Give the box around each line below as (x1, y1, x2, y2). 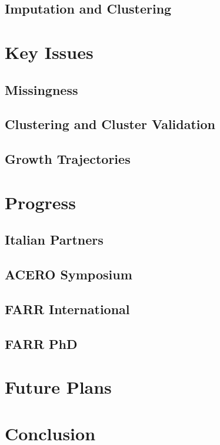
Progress (5, 190, 76, 214)
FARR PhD (5, 334, 78, 352)
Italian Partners (5, 230, 104, 249)
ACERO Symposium (5, 265, 132, 284)
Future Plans (5, 375, 112, 399)
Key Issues (5, 39, 94, 64)
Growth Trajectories (5, 150, 131, 168)
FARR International (5, 299, 130, 318)
